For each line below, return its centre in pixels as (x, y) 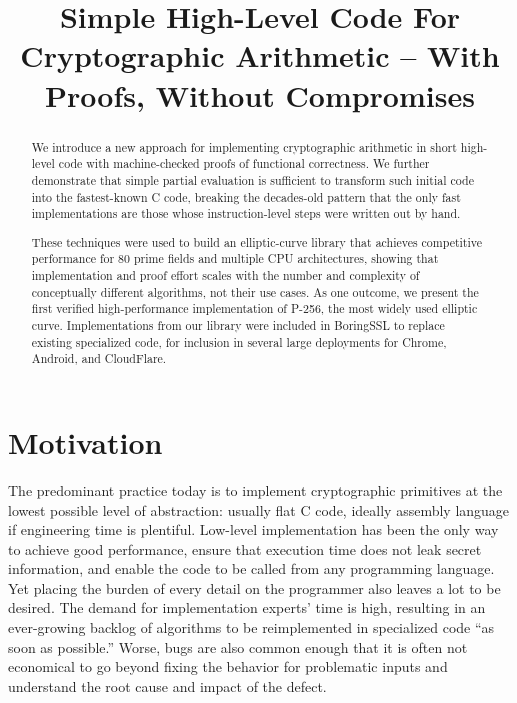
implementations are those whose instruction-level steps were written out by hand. (246, 213)
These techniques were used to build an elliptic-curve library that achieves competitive (257, 241)
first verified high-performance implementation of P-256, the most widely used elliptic (254, 308)
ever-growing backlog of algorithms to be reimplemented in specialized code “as (251, 627)
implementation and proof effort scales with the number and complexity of (225, 275)
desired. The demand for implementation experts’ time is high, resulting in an (247, 607)
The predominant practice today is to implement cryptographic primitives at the (255, 489)
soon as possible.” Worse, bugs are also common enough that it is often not (238, 646)
